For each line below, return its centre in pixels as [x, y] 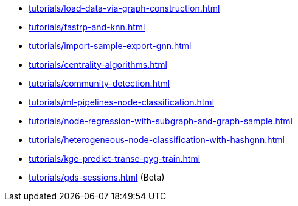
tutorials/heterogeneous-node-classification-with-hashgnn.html [157, 140]
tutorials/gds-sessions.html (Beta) [97, 177]
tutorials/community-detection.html [99, 83]
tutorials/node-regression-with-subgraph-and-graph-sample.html [161, 121]
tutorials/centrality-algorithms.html [98, 65]
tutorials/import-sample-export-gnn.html [110, 46]
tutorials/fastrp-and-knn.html [87, 27]
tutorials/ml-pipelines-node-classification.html [122, 102]
